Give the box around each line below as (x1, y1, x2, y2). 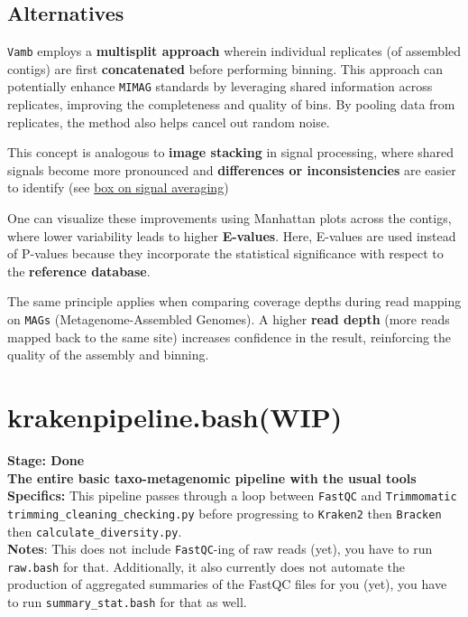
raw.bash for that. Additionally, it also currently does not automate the (7, 556, 406, 575)
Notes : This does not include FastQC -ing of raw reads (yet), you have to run (7, 539, 433, 558)
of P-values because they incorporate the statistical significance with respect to (7, 244, 444, 263)
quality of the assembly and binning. (7, 345, 209, 364)
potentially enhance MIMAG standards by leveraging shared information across (7, 77, 433, 96)
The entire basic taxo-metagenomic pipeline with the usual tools (7, 468, 417, 487)
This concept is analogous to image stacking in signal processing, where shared (7, 143, 454, 162)
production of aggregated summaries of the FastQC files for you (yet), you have (7, 575, 447, 594)
